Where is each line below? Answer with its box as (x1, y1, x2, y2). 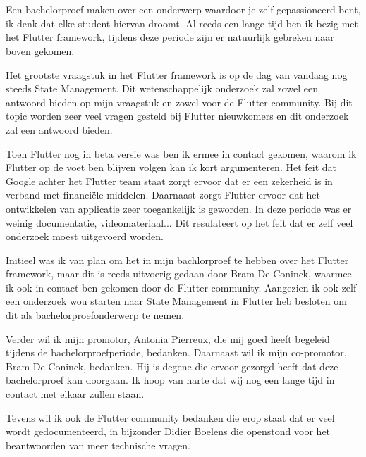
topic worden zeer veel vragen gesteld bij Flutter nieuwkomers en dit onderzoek (6, 108, 349, 123)
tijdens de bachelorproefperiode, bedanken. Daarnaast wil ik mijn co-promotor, (6, 345, 347, 360)
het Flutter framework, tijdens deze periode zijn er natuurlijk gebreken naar (6, 30, 334, 44)
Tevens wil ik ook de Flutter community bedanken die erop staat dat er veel (6, 410, 335, 425)
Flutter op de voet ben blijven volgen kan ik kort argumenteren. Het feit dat (6, 160, 336, 175)
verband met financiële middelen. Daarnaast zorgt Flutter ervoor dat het (6, 187, 320, 202)
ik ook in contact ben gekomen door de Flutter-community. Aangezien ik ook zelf (6, 280, 357, 294)
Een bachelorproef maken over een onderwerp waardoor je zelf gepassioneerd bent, (6, 2, 361, 17)
